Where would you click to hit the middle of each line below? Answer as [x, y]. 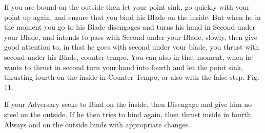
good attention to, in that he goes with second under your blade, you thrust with [132, 47]
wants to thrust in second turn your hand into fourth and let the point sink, [124, 67]
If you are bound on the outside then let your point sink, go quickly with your [127, 7]
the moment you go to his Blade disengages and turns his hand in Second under [130, 27]
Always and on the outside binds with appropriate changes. [97, 124]
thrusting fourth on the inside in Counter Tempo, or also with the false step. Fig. [132, 77]
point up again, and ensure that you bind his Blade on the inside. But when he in [132, 17]
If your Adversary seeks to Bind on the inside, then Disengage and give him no [128, 104]
